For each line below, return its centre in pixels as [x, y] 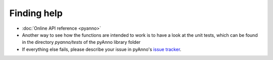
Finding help [36, 13]
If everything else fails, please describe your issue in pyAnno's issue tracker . [102, 49]
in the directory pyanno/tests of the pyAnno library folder [81, 42]
